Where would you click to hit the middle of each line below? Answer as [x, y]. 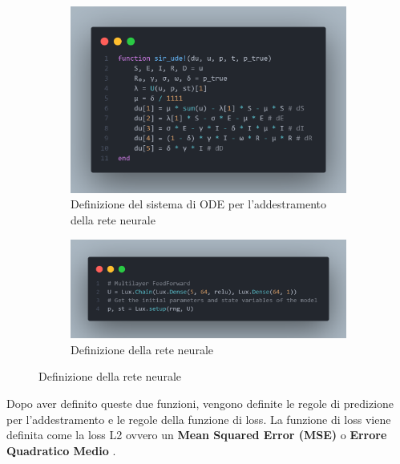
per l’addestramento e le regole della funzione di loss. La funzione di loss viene [199, 419]
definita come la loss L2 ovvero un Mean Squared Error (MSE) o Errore [197, 435]
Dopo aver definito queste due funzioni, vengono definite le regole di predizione [200, 403]
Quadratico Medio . [61, 450]
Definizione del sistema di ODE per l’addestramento [199, 204]
